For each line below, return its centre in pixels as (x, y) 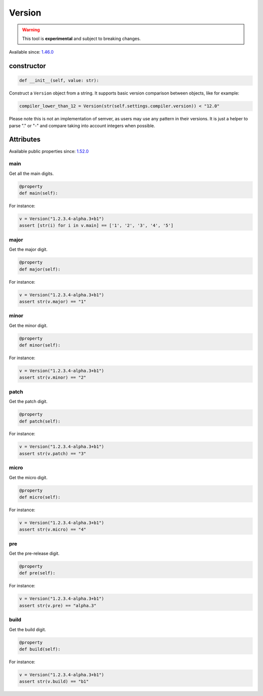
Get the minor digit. (28, 325)
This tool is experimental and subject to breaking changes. (82, 39)
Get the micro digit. (28, 477)
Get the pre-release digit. (34, 554)
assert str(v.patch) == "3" (53, 454)
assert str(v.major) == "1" (53, 301)
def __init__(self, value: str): (59, 81)
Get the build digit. (28, 629)
